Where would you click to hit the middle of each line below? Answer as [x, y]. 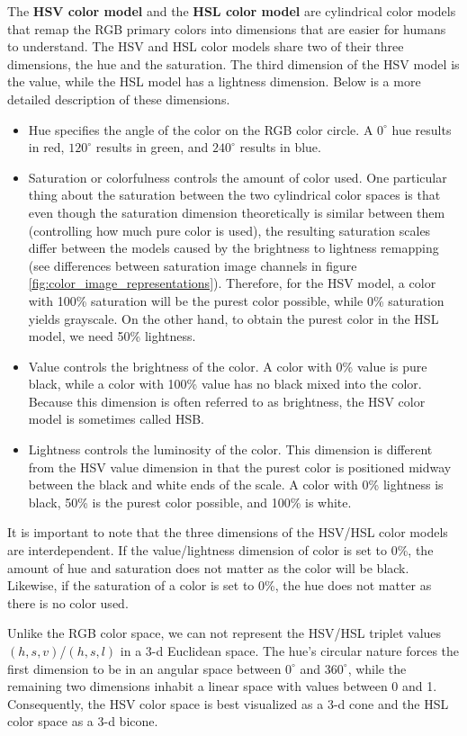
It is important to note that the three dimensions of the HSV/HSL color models [228, 532]
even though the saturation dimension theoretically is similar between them [237, 212]
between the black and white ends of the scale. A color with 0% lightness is [236, 485]
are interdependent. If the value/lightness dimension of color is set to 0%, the [220, 550]
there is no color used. [68, 602]
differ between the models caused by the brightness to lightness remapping [233, 248]
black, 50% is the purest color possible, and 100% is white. [190, 502]
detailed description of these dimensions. [119, 99]
